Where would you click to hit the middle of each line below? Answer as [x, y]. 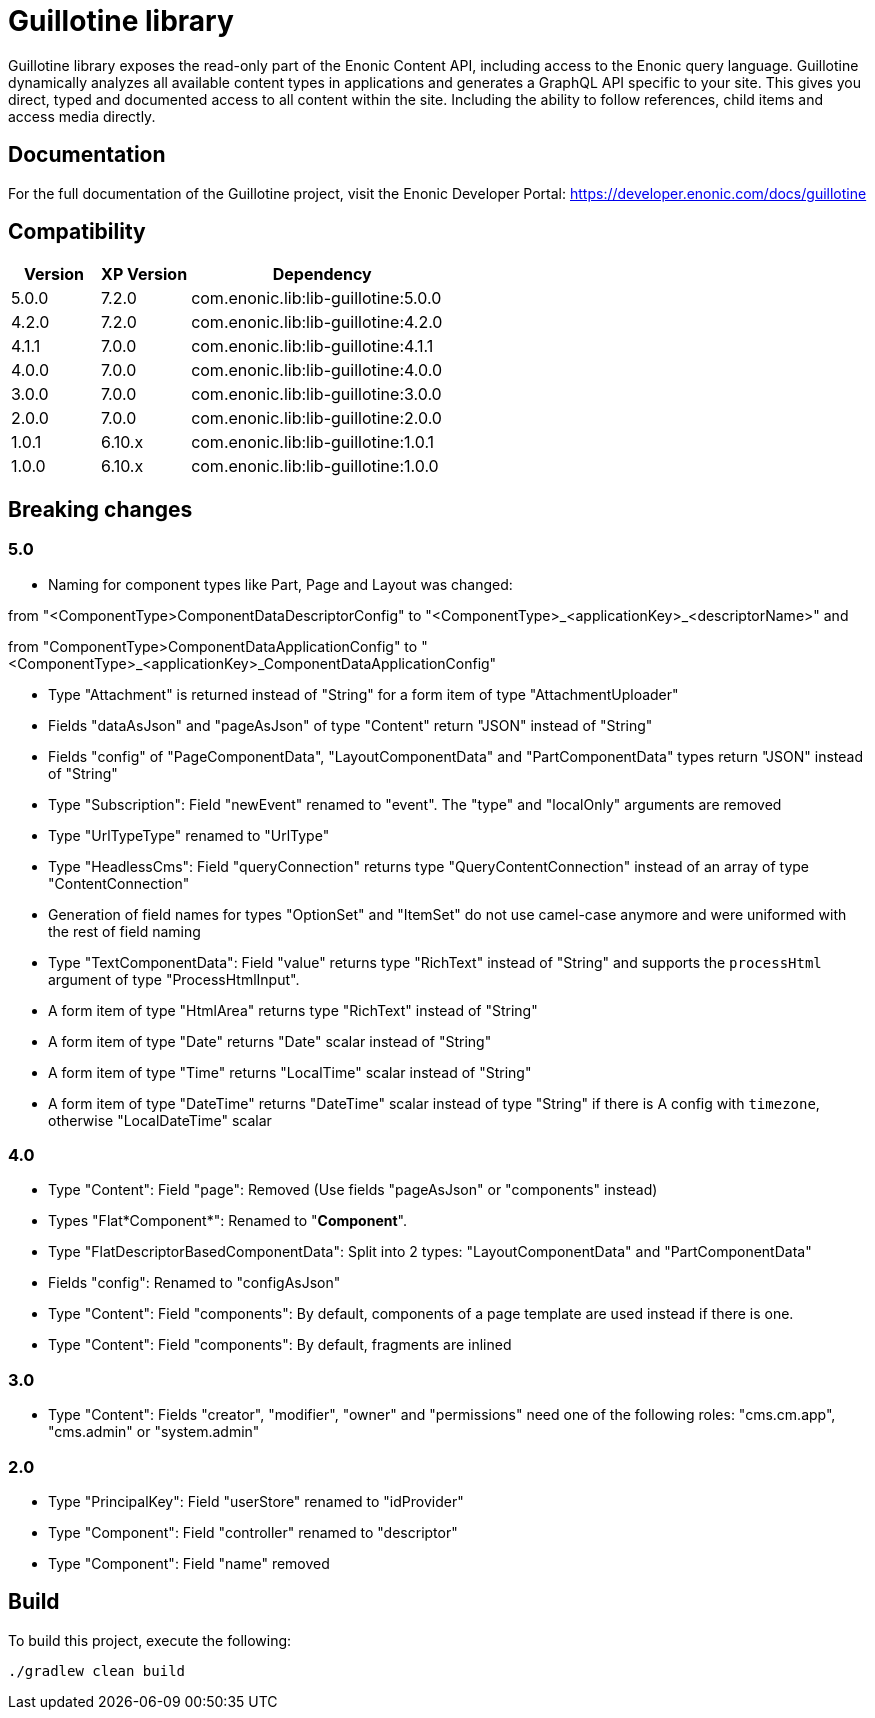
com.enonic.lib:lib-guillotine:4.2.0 [317, 322]
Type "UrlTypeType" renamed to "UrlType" [189, 835]
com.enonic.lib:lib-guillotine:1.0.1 [313, 442]
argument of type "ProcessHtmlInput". [174, 979]
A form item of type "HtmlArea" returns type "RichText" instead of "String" [293, 1010]
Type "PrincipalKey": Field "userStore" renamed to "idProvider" [256, 1501]
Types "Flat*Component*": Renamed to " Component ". [227, 1221]
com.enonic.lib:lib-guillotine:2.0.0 [316, 418]
